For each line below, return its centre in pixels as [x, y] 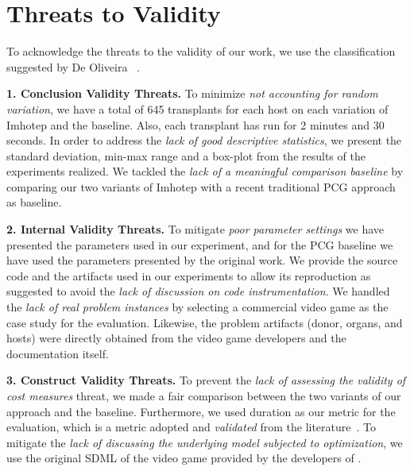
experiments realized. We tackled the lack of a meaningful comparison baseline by [205, 171]
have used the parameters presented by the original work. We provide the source [202, 260]
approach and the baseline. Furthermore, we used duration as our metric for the [201, 411]
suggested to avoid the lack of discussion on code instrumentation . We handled [198, 291]
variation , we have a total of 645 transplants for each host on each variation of [197, 108]
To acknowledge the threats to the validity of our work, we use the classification [201, 51]
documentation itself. [58, 353]
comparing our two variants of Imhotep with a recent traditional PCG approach [201, 186]
